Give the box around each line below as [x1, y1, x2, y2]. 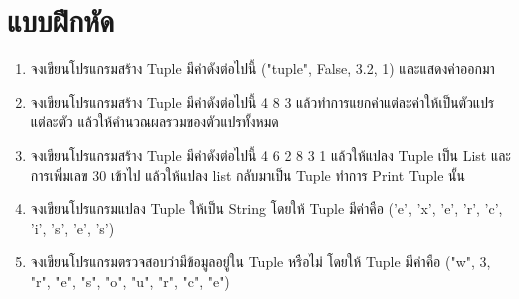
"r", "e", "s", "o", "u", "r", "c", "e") [30, 270, 230, 291]
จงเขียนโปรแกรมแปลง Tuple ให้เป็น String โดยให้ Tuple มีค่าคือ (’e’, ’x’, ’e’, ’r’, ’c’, [30, 198, 503, 219]
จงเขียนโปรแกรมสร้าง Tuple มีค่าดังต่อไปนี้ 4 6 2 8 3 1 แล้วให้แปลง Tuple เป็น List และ [30, 144, 511, 165]
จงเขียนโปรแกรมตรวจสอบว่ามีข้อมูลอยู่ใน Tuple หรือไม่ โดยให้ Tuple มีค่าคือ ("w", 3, [30, 251, 491, 272]
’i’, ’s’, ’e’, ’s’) [30, 217, 115, 238]
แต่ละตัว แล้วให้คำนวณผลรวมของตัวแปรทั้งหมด [30, 111, 279, 132]
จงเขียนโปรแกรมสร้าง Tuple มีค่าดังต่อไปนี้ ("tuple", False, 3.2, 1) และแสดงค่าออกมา [30, 58, 495, 79]
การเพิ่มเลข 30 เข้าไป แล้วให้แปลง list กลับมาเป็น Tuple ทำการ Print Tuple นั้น [30, 164, 465, 185]
